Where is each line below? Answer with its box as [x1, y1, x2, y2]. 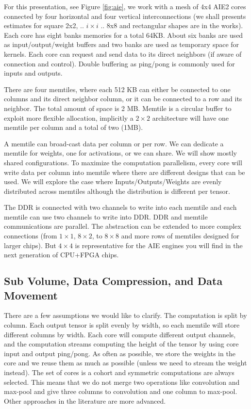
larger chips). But [4, 240, 56, 250]
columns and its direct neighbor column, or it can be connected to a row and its [4, 94, 242, 104]
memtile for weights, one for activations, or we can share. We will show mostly [4, 148, 237, 158]
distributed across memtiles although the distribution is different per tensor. [4, 186, 230, 196]
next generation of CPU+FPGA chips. [4, 250, 119, 260]
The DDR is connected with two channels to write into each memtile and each [4, 202, 237, 212]
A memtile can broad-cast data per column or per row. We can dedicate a [4, 138, 224, 148]
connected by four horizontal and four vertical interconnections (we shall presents [4, 11, 246, 21]
